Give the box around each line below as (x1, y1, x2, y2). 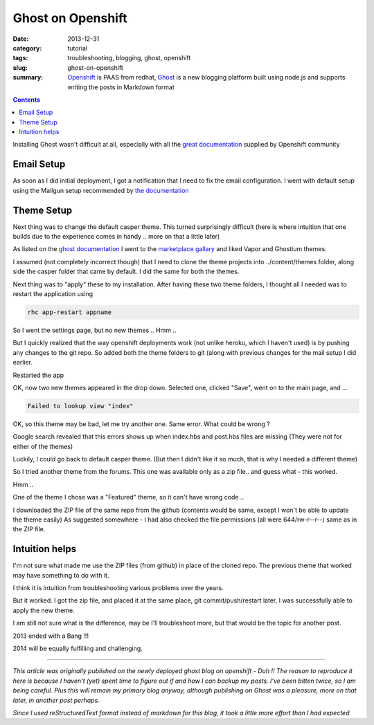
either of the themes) (12, 442, 73, 450)
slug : (12, 63, 28, 72)
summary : (12, 73, 44, 82)
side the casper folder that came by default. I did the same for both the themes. (12, 267, 240, 276)
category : (12, 44, 42, 52)
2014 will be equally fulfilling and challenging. (12, 644, 143, 653)
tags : (12, 54, 28, 62)
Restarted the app (12, 371, 64, 379)
